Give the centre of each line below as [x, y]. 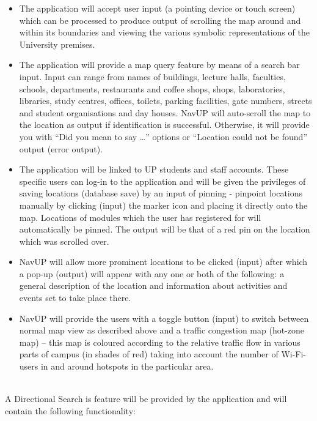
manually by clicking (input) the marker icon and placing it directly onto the [163, 205]
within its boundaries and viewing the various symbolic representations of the [164, 32]
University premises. [57, 44]
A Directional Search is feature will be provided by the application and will [146, 399]
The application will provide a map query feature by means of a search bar [159, 65]
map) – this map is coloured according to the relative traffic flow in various [160, 342]
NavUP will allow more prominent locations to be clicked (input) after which [163, 262]
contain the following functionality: [70, 410]
